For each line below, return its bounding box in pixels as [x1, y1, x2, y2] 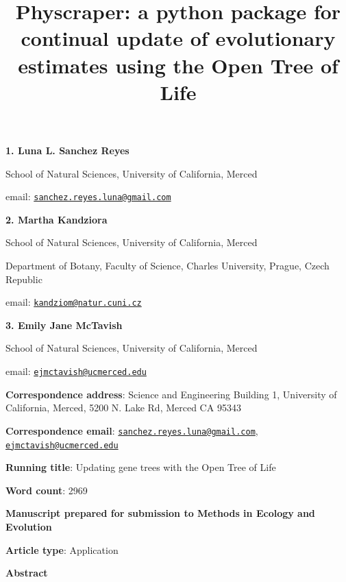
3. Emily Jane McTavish [5, 317, 123, 332]
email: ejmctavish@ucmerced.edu [5, 364, 147, 378]
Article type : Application [5, 542, 119, 557]
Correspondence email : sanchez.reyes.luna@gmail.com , [5, 423, 258, 437]
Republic [5, 271, 42, 286]
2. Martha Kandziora [5, 212, 108, 226]
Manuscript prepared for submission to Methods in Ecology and [5, 506, 315, 520]
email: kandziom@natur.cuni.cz [5, 295, 142, 309]
